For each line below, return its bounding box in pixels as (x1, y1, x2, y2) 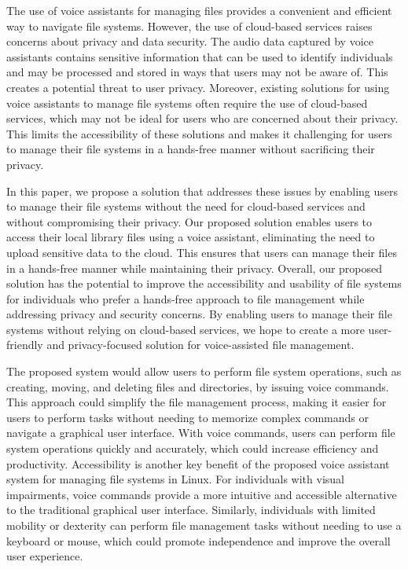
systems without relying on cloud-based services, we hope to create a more (6, 321, 365, 337)
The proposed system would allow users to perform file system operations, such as (6, 363, 402, 380)
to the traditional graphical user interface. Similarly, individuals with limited (6, 501, 376, 518)
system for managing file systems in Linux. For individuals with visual (6, 471, 344, 487)
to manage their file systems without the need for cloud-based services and (6, 198, 366, 215)
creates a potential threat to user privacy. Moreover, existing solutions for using (6, 79, 390, 95)
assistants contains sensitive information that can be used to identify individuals (6, 48, 393, 64)
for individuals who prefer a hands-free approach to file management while (6, 290, 365, 307)
